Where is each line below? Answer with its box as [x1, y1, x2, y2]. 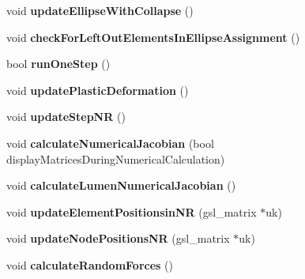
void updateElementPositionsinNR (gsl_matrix [6, 203, 257, 220]
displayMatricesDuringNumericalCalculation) [6, 150, 225, 167]
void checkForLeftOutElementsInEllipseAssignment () [6, 28, 300, 45]
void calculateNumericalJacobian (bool [6, 134, 214, 151]
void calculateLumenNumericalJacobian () [6, 177, 236, 194]
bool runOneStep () [6, 55, 111, 72]
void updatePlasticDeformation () [6, 81, 189, 98]
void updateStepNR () [6, 108, 126, 125]
